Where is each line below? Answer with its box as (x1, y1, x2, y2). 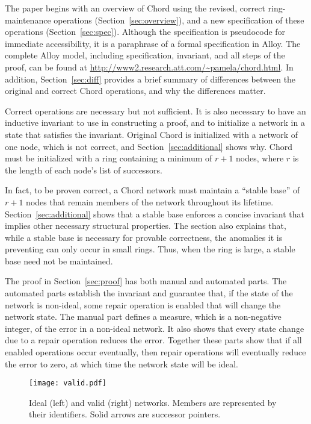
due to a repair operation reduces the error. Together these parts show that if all (5, 334, 302, 346)
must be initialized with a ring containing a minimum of (5, 152, 212, 164)
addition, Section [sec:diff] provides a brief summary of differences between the (5, 72, 296, 85)
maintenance (5, 13, 51, 26)
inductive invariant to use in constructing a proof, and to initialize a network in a (5, 116, 305, 129)
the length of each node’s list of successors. (5, 163, 162, 176)
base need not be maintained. (5, 254, 113, 267)
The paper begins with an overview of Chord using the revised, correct (5, 2, 265, 14)
